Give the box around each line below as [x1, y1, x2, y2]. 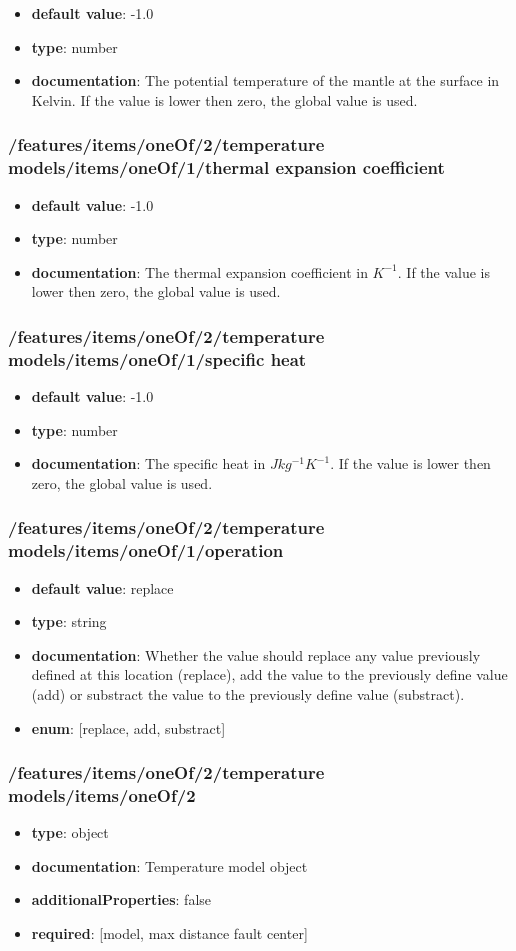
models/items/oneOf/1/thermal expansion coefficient [8, 155, 445, 180]
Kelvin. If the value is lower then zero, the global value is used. [31, 89, 418, 110]
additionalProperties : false [31, 889, 212, 910]
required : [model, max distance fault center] [31, 923, 308, 944]
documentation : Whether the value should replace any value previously [31, 644, 481, 665]
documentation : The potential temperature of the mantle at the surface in [31, 70, 500, 91]
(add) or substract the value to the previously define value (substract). [31, 683, 465, 704]
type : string [31, 611, 107, 632]
